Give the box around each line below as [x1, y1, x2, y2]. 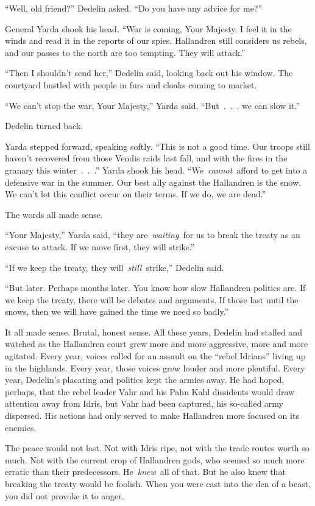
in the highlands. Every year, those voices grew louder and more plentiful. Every [5, 361, 305, 374]
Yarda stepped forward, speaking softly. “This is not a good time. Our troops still [5, 139, 310, 152]
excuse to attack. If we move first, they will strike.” [5, 240, 195, 253]
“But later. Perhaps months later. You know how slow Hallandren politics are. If [5, 281, 306, 294]
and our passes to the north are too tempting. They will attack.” [5, 46, 246, 58]
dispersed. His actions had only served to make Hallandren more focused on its [5, 409, 299, 422]
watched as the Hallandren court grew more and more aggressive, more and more [5, 337, 308, 350]
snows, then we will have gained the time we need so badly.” [5, 305, 229, 318]
